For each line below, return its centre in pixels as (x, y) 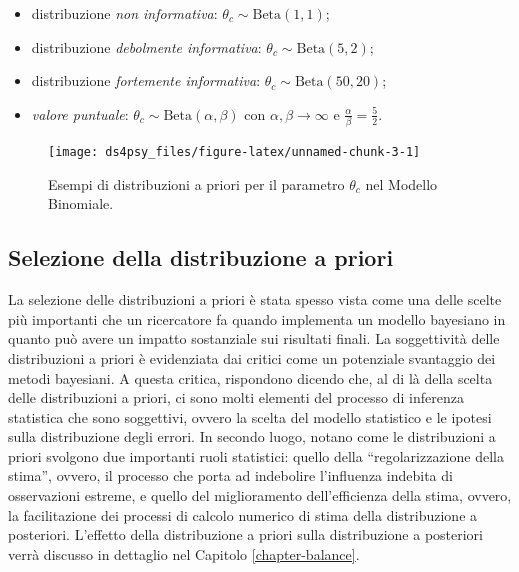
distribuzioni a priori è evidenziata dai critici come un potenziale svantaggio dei (252, 357)
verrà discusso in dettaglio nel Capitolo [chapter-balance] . (184, 553)
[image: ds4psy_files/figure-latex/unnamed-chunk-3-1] (234, 152)
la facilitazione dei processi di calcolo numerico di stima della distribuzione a (243, 514)
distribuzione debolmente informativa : (146, 46)
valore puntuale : (80, 113)
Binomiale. (81, 203)
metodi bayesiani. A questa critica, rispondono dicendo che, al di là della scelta (250, 377)
